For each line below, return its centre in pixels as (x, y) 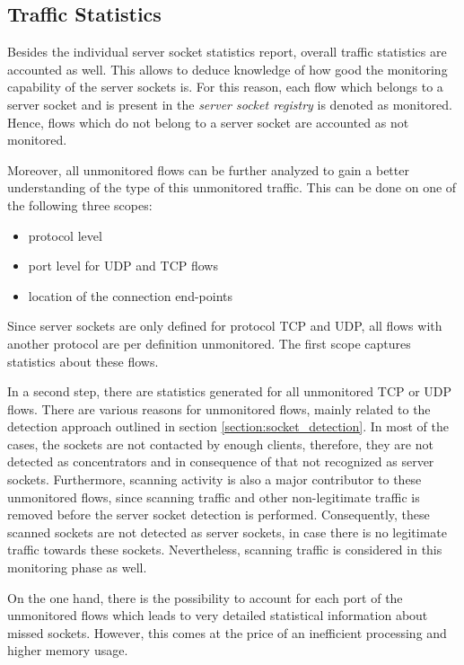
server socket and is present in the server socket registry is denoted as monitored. (230, 104)
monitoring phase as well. (77, 567)
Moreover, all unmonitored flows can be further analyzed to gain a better (208, 169)
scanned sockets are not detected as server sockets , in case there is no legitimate (227, 532)
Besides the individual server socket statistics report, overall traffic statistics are (227, 52)
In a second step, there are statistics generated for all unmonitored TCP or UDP (230, 391)
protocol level (65, 235)
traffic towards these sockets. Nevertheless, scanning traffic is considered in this (225, 550)
